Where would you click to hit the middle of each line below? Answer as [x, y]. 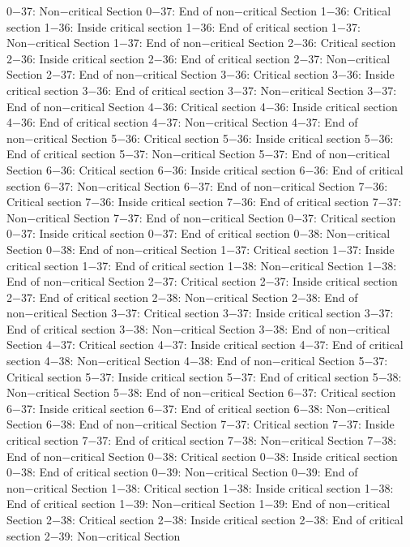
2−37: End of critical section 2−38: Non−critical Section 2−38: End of [182, 297]
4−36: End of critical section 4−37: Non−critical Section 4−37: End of [182, 122]
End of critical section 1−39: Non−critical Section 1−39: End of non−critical [199, 504]
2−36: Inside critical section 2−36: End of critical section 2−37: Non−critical [199, 58]
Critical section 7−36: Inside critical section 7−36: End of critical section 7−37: [204, 202]
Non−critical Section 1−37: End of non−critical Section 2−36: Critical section [201, 43]
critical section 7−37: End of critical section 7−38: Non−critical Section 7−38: [202, 440]
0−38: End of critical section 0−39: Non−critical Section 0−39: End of [182, 472]
